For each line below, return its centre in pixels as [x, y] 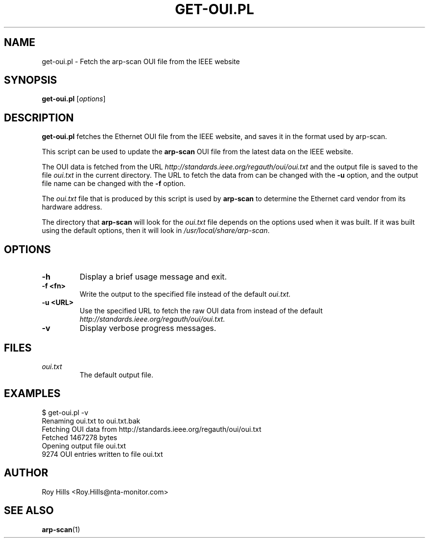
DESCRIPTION [39, 118]
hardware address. [72, 207]
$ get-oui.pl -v [65, 412]
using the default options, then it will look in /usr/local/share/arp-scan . [156, 231]
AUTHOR [26, 473]
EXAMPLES [32, 394]
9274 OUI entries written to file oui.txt [102, 454]
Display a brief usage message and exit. [153, 277]
